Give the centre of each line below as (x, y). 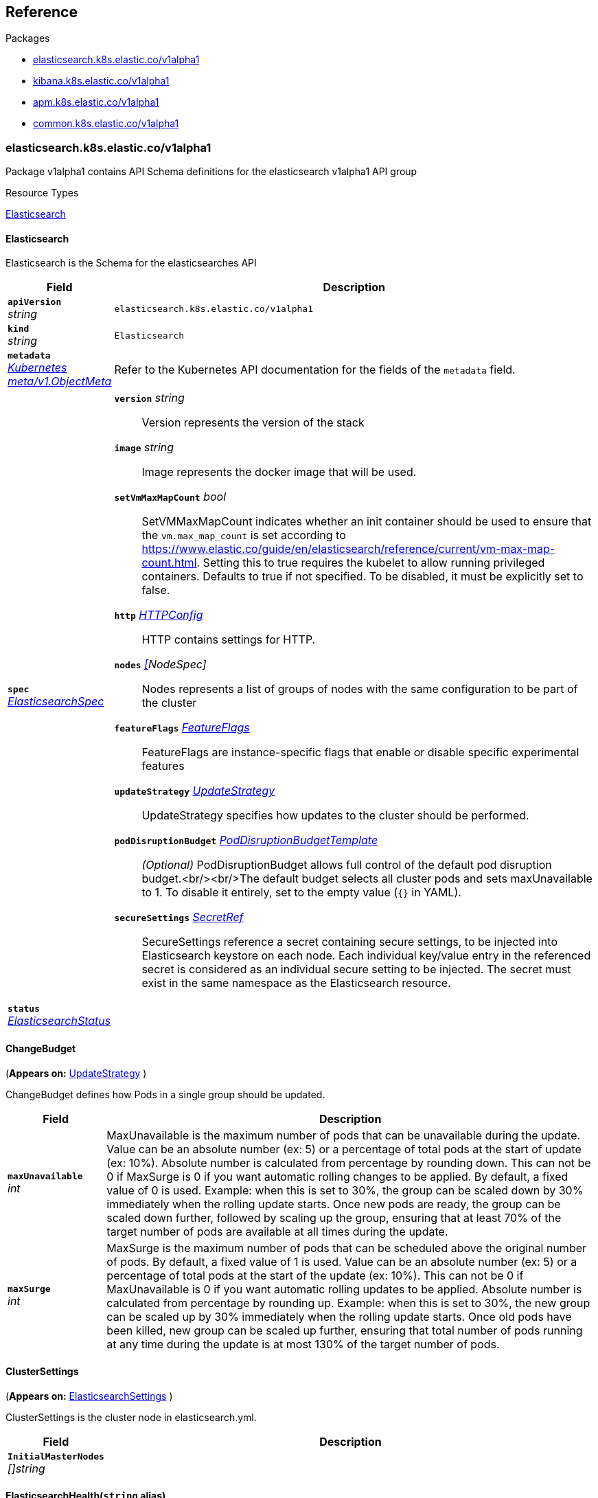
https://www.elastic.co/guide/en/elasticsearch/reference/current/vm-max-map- (348, 549)
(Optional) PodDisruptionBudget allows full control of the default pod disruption (347, 865)
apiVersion (35, 302)
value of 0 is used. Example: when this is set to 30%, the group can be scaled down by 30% (345, 1190)
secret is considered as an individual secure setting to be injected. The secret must (356, 969)
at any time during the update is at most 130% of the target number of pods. (303, 1344)
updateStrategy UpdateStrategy (195, 791)
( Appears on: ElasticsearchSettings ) (89, 1396)
